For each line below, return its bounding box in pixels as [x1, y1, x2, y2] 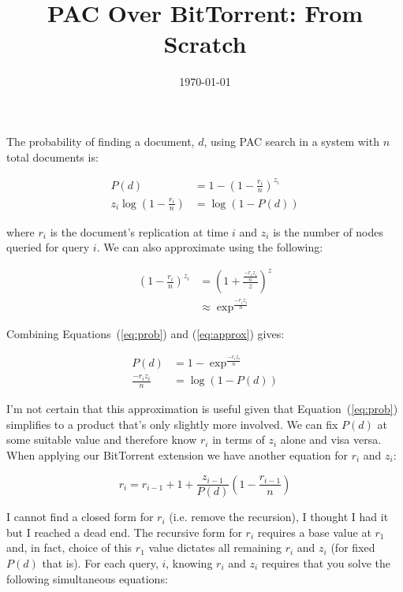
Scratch [163, 28, 247, 60]
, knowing [166, 554, 213, 571]
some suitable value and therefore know [6, 431, 197, 448]
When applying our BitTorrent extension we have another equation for [6, 447, 348, 463]
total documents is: [6, 148, 99, 165]
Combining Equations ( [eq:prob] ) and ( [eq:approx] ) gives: [6, 326, 285, 342]
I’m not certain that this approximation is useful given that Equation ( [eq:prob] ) [6, 400, 398, 417]
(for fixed [330, 539, 375, 556]
